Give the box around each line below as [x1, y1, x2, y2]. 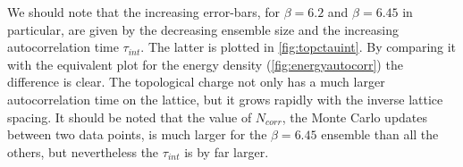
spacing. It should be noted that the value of [7, 107, 252, 126]
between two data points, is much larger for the [7, 125, 267, 144]
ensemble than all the [321, 125, 439, 144]
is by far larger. [184, 142, 269, 161]
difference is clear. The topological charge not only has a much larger [7, 72, 385, 91]
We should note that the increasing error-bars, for [7, 3, 280, 21]
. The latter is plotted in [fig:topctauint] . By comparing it [140, 38, 457, 56]
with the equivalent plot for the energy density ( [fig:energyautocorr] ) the [7, 54, 403, 73]
